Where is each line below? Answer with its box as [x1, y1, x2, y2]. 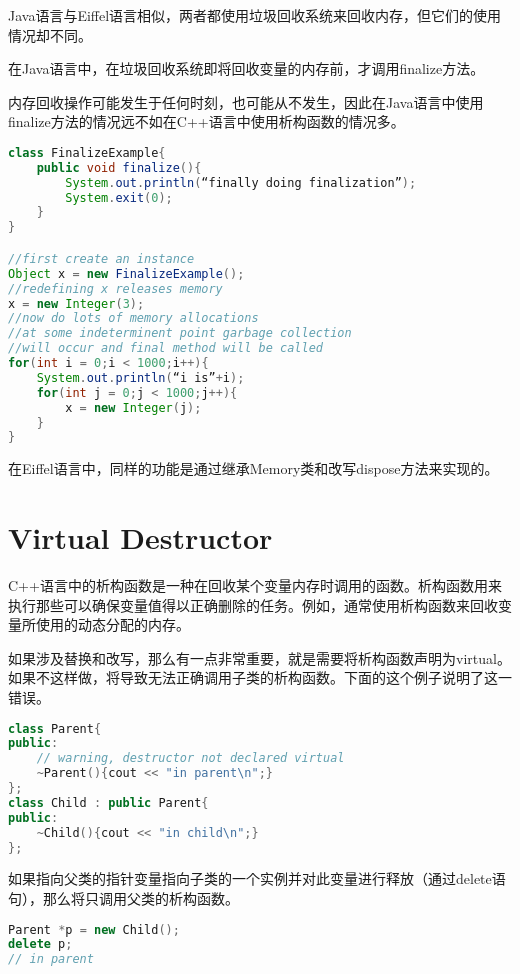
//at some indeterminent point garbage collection [8, 326, 352, 341]
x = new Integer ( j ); [65, 400, 202, 415]
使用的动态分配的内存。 [35, 614, 190, 635]
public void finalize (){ [36, 160, 202, 175]
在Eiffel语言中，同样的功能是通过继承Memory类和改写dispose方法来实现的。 [8, 458, 499, 479]
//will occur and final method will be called [8, 341, 323, 356]
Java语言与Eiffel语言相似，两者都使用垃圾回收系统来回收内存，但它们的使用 [8, 5, 502, 25]
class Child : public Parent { [8, 795, 209, 810]
